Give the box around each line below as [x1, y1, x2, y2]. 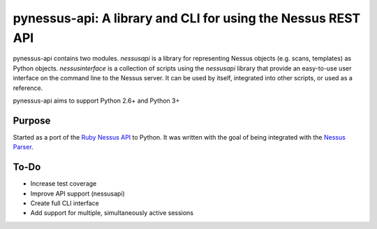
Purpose [13, 114, 51, 126]
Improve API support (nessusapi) [30, 189, 125, 198]
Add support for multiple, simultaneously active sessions [30, 209, 194, 217]
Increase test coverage [30, 179, 97, 188]
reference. [13, 84, 43, 92]
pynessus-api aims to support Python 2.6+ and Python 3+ [13, 96, 180, 105]
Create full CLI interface [30, 199, 99, 207]
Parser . [13, 143, 34, 152]
